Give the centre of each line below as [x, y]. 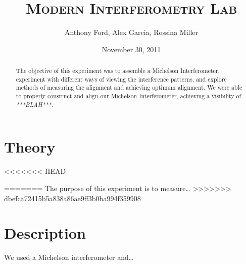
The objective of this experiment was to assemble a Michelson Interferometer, [118, 71]
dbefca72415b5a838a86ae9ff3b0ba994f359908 [72, 198]
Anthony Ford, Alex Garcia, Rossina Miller [131, 32]
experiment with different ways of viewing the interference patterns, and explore [121, 79]
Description [45, 233]
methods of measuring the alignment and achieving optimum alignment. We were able [129, 87]
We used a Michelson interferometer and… [69, 257]
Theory [30, 147]
